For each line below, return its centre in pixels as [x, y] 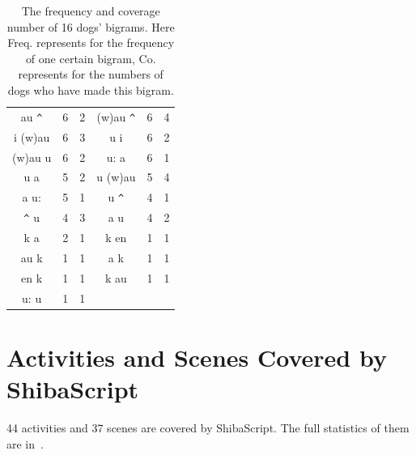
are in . [25, 443]
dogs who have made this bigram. [91, 89]
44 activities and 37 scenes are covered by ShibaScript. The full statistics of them [208, 427]
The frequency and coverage [91, 11]
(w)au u [32, 157]
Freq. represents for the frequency [91, 43]
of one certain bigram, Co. [91, 58]
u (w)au [116, 177]
